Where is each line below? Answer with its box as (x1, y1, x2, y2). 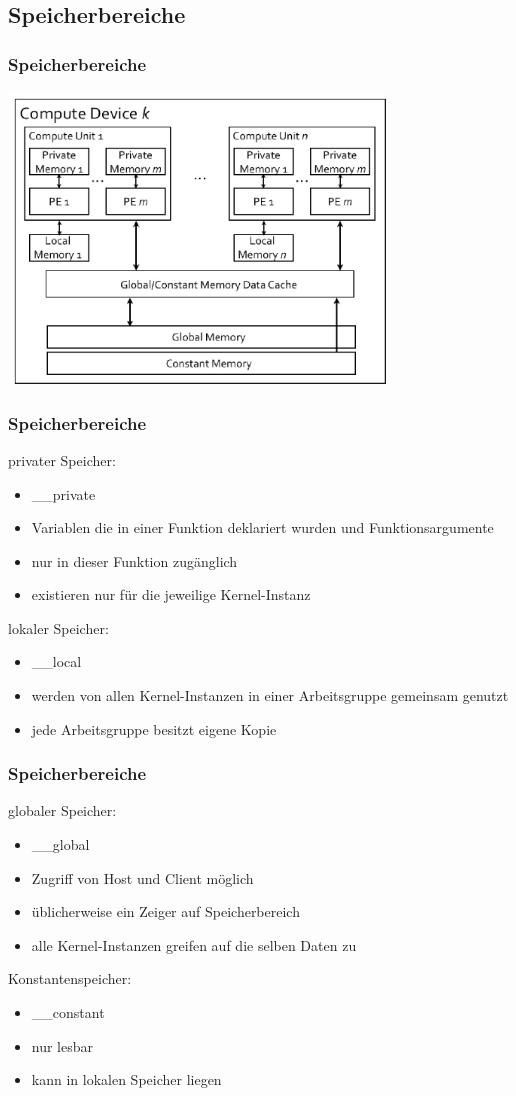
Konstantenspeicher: (8, 968, 132, 989)
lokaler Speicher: (8, 617, 109, 638)
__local (31, 651, 82, 672)
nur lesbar (31, 1035, 94, 1056)
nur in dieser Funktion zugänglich (31, 550, 238, 571)
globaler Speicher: (8, 800, 117, 821)
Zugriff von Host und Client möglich (31, 867, 254, 888)
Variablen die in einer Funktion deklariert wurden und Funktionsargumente (31, 517, 494, 538)
